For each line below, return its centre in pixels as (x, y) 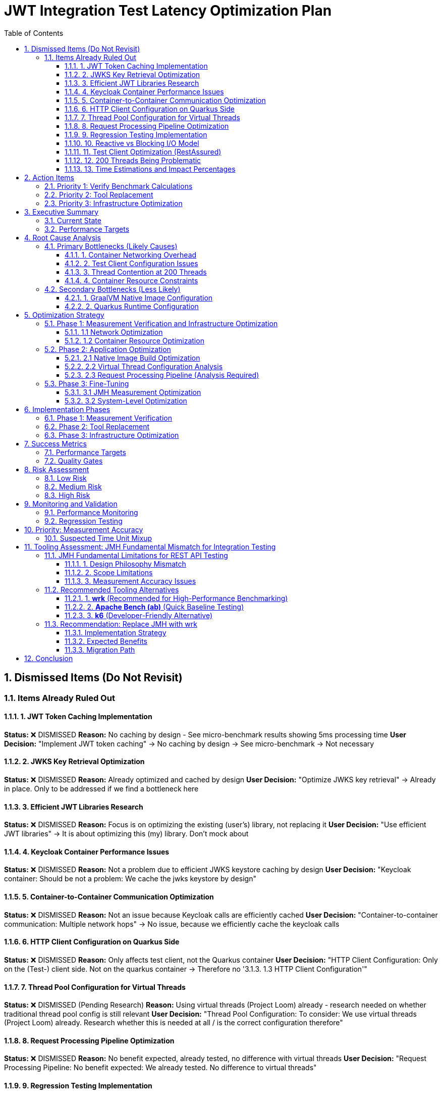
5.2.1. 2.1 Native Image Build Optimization (132, 358)
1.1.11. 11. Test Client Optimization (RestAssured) (143, 152)
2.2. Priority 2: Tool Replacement (99, 194)
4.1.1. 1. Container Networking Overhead (131, 255)
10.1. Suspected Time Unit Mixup (98, 538)
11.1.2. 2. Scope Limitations (109, 572)
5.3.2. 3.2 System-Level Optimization (126, 401)
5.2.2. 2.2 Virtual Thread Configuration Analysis (144, 366)
